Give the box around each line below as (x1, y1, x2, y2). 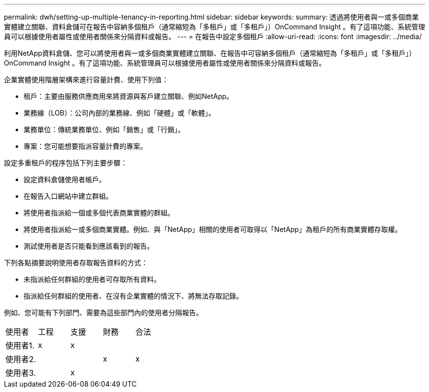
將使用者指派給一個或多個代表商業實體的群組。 (24, 208, 174, 217)
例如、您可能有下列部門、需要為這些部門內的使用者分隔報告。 (4, 308, 203, 317)
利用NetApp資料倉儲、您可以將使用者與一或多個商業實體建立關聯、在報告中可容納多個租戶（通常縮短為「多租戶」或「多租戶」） (4, 49, 416, 57)
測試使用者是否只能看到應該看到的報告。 (24, 242, 154, 250)
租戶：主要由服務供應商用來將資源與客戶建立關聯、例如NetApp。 (24, 92, 234, 100)
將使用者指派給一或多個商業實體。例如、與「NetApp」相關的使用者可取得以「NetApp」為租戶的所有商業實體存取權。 (24, 225, 402, 233)
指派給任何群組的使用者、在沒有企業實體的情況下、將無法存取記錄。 (24, 292, 243, 300)
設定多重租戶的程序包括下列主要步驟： (4, 159, 127, 167)
